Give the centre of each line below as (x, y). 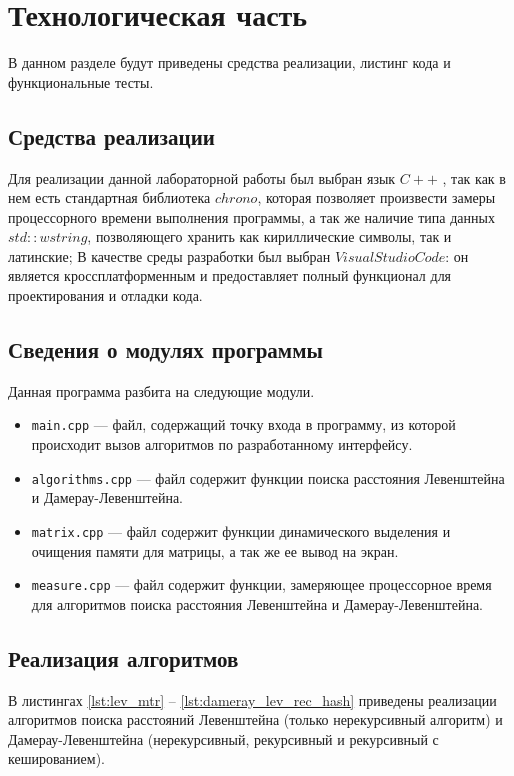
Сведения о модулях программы (165, 349)
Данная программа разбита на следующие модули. (161, 390)
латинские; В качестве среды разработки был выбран (169, 255)
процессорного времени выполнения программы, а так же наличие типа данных (251, 216)
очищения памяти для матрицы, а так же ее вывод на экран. (215, 550)
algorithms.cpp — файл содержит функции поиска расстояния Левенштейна (268, 477)
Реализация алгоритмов (123, 657)
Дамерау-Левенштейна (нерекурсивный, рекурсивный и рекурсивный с (223, 738)
